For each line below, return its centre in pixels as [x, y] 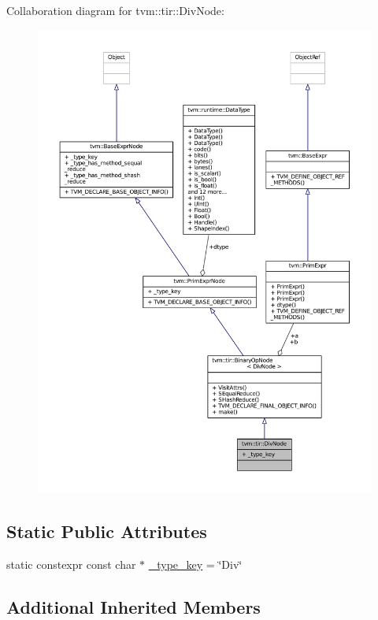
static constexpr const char [71, 564]
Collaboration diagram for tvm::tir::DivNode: [115, 10]
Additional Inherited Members [133, 606]
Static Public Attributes [107, 531]
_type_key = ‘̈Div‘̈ [195, 564]
